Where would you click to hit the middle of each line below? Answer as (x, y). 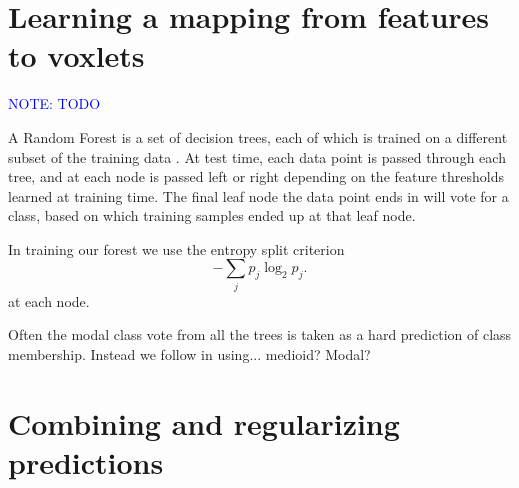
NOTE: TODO (54, 103)
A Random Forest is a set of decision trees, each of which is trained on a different (258, 136)
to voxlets (76, 55)
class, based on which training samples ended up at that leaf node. (212, 215)
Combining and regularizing (204, 422)
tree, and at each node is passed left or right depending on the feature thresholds (256, 176)
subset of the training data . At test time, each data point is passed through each (257, 156)
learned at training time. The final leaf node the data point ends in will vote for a (258, 195)
